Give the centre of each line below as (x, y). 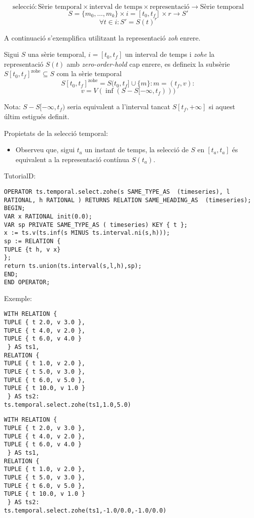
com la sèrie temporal (89, 73)
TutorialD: (20, 176)
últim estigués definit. (37, 116)
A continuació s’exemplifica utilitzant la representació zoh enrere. (102, 37)
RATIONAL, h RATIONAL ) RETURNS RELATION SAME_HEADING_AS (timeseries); (128, 200)
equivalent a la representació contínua (73, 159)
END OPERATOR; (27, 282)
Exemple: (18, 298)
